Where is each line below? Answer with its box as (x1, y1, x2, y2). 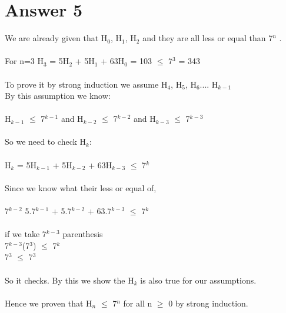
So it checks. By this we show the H (5, 274, 134, 286)
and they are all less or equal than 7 (142, 32, 273, 44)
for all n (123, 297, 152, 309)
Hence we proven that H (5, 297, 92, 309)
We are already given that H (5, 32, 108, 44)
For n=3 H (5, 55, 44, 67)
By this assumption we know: (5, 89, 111, 102)
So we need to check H (5, 135, 87, 148)
